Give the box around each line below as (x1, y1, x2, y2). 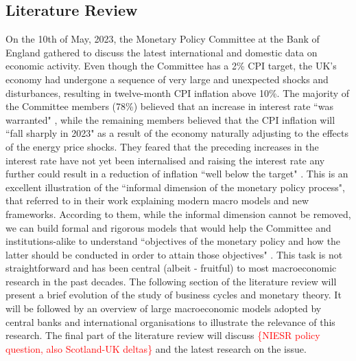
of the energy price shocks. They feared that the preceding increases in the (5, 139, 319, 153)
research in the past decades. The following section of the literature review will (5, 274, 337, 288)
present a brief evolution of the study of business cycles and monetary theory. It (5, 287, 342, 302)
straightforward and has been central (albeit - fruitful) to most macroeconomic (5, 261, 337, 275)
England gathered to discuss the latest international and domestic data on (5, 45, 318, 59)
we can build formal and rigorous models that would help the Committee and (5, 220, 331, 234)
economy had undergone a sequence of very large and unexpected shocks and (5, 72, 329, 86)
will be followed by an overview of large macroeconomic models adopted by (5, 301, 322, 316)
